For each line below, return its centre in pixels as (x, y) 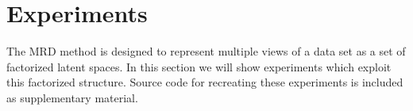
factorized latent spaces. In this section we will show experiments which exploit (199, 66)
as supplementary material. (72, 97)
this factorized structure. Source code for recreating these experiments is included (205, 82)
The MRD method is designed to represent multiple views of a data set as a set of (206, 51)
